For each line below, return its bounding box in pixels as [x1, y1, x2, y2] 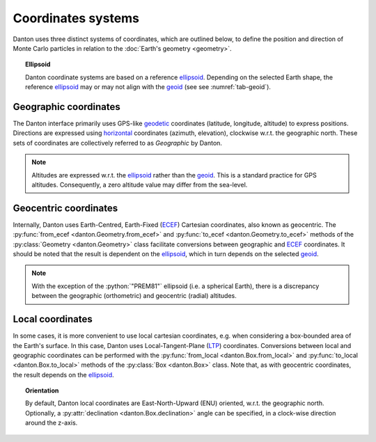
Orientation [25, 386, 59, 395]
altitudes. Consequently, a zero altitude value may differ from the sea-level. [31, 180, 248, 189]
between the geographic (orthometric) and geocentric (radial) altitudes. [31, 292, 237, 300]
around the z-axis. [25, 418, 78, 427]
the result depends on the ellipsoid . [13, 370, 114, 379]
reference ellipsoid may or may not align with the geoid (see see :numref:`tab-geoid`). [25, 83, 272, 91]
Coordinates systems [13, 10, 139, 26]
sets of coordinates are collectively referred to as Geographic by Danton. [13, 139, 223, 147]
